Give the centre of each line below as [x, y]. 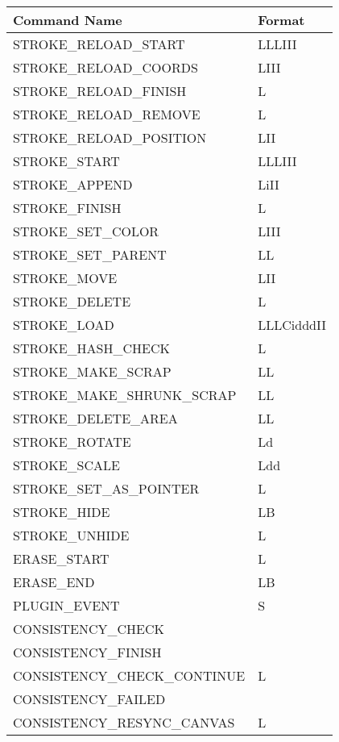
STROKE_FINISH [67, 208]
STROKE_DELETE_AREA [95, 418]
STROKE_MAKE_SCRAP [92, 371]
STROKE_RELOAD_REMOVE [107, 114]
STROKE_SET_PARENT [90, 254]
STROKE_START [66, 161]
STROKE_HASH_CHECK [91, 348]
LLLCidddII [292, 325]
